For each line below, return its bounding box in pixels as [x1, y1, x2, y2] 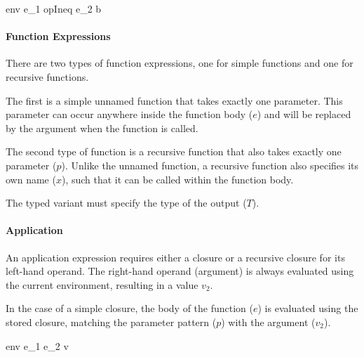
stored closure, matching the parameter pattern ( [6, 314, 217, 329]
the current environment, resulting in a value [6, 277, 198, 292]
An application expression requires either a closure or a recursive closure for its [6, 249, 345, 264]
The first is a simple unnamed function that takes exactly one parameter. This [6, 93, 343, 108]
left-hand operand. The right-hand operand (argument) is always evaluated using [6, 264, 354, 278]
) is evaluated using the [257, 301, 358, 316]
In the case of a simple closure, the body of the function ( [6, 301, 253, 316]
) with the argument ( [221, 314, 316, 329]
